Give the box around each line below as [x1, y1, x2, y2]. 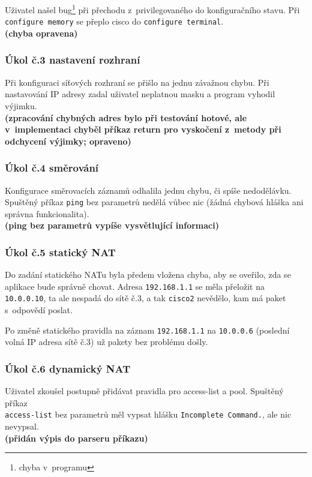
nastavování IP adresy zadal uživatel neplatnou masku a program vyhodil [5, 88, 275, 100]
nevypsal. [5, 419, 39, 432]
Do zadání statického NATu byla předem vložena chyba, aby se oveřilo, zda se [5, 268, 291, 281]
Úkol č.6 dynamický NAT [5, 361, 131, 376]
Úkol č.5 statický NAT [5, 244, 116, 259]
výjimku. [5, 99, 37, 112]
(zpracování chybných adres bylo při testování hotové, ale [5, 111, 247, 124]
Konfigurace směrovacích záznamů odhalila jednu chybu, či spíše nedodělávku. [5, 184, 292, 196]
